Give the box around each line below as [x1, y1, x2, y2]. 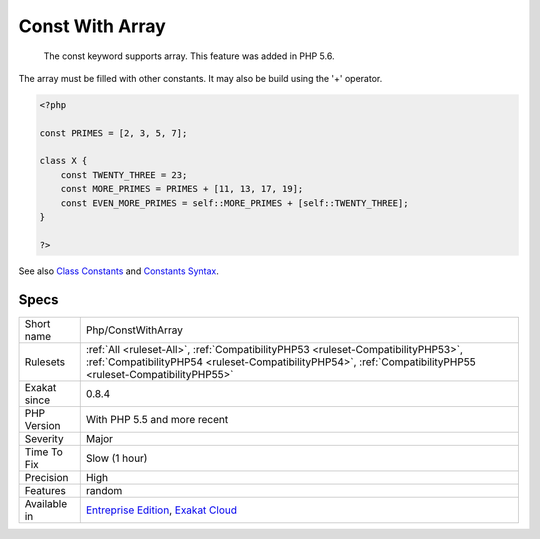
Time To [24, 445, 64, 459]
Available [24, 496, 68, 510]
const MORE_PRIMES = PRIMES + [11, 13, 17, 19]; [60, 183, 304, 195]
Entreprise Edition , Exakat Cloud [85, 503, 238, 517]
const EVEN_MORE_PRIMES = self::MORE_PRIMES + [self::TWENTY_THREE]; [60, 197, 409, 209]
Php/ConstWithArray [85, 323, 184, 337]
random [85, 483, 123, 497]
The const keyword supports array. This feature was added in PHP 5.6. [43, 50, 335, 62]
